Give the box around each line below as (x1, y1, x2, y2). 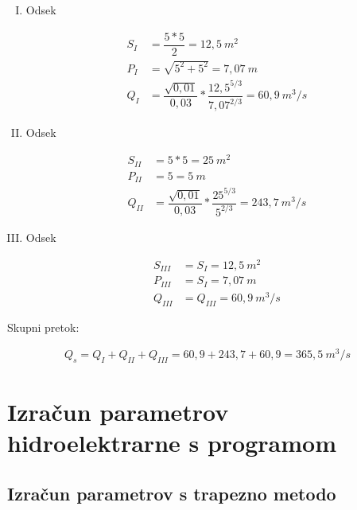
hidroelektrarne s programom (7, 426, 336, 459)
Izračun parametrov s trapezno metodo (7, 481, 336, 505)
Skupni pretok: (7, 318, 80, 335)
